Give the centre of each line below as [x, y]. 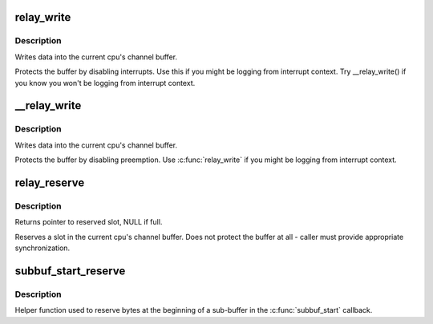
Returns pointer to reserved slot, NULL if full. [89, 222]
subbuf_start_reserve [70, 271]
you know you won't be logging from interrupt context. [105, 83]
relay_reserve [50, 182]
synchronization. [42, 248]
